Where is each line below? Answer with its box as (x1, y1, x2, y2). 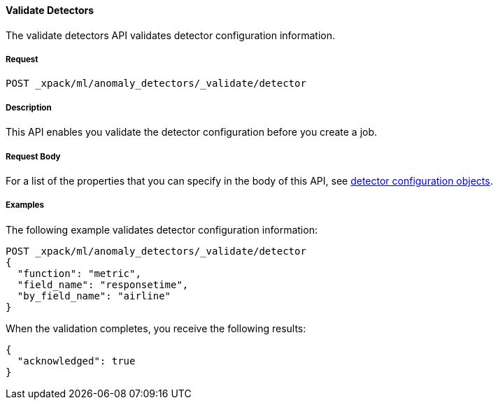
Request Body (6, 151, 61, 162)
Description (6, 102, 52, 113)
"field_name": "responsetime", (17, 278, 189, 290)
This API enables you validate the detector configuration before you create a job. (6, 126, 378, 138)
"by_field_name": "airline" (17, 290, 171, 301)
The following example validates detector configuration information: (6, 223, 318, 236)
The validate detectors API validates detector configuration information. (6, 29, 336, 41)
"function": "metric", (17, 267, 141, 279)
